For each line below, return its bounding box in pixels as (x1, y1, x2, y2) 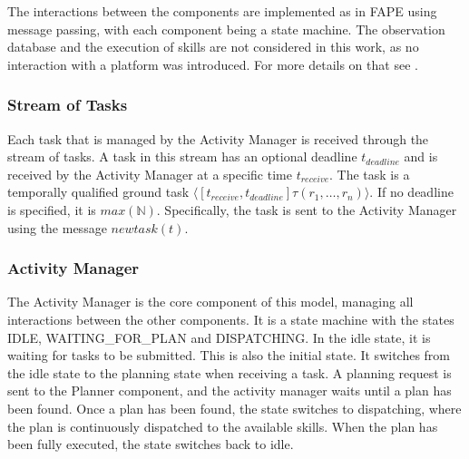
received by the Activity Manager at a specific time (7, 164, 292, 183)
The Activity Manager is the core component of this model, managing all (7, 292, 414, 311)
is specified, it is (7, 200, 96, 219)
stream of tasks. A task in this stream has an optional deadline (7, 147, 357, 166)
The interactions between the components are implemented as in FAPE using (7, 2, 437, 20)
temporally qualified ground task (7, 182, 190, 201)
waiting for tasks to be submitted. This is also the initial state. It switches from (7, 346, 451, 365)
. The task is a (329, 164, 410, 183)
